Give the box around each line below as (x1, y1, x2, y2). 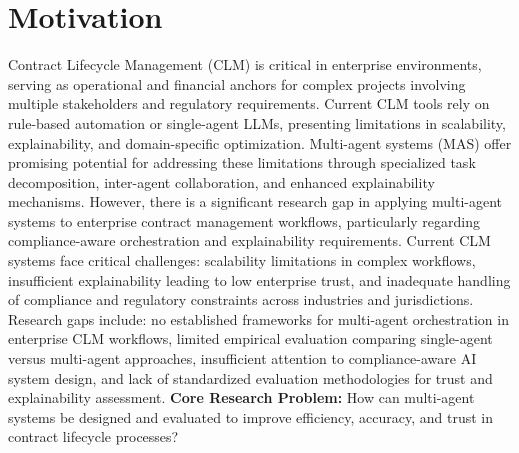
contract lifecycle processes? (8, 426, 179, 447)
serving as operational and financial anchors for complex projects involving (8, 73, 466, 94)
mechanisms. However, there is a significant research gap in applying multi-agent (8, 191, 503, 212)
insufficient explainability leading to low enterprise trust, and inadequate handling (8, 269, 511, 290)
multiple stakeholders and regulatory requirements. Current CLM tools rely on (8, 93, 490, 114)
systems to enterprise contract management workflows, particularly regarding (8, 210, 481, 231)
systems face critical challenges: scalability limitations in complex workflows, (8, 250, 476, 271)
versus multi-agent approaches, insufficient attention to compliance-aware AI (8, 348, 477, 369)
